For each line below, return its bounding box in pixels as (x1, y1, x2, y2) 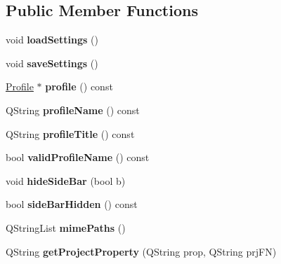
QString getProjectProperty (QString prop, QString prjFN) (6, 244, 277, 258)
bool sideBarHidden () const (6, 197, 138, 211)
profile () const (45, 79, 113, 94)
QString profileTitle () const (6, 126, 135, 141)
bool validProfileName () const (6, 150, 150, 165)
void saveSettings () (6, 55, 98, 70)
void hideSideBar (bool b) (6, 173, 126, 188)
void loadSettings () (6, 32, 98, 47)
